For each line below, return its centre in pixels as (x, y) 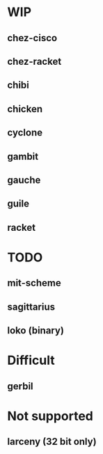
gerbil (20, 386)
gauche (24, 180)
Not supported (50, 416)
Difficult (31, 361)
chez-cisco (32, 38)
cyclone (25, 133)
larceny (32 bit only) (52, 442)
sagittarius (31, 307)
